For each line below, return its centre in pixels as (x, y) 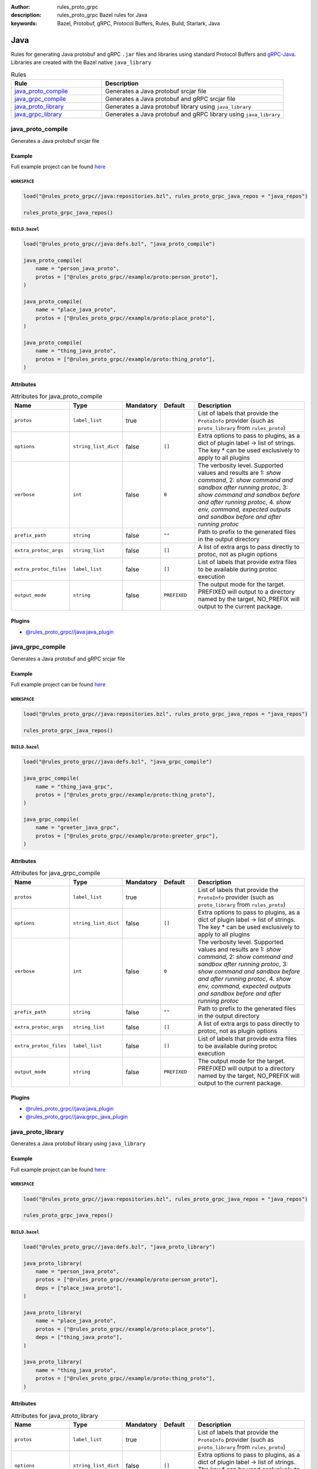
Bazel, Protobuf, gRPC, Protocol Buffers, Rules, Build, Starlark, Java (139, 23)
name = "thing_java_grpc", (75, 787)
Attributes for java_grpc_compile (56, 873)
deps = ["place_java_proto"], (79, 1288)
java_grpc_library (38, 114)
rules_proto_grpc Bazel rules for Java (102, 15)
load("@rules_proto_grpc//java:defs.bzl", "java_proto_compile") (119, 244)
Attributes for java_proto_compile (57, 397)
